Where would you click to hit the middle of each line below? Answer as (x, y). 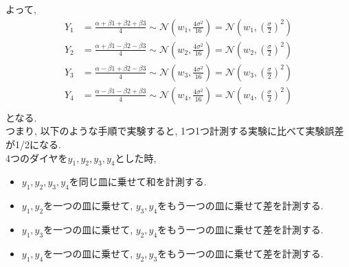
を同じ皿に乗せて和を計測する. (138, 182)
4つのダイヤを (37, 158)
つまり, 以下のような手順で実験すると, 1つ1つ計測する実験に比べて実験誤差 (175, 131)
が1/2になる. (33, 144)
